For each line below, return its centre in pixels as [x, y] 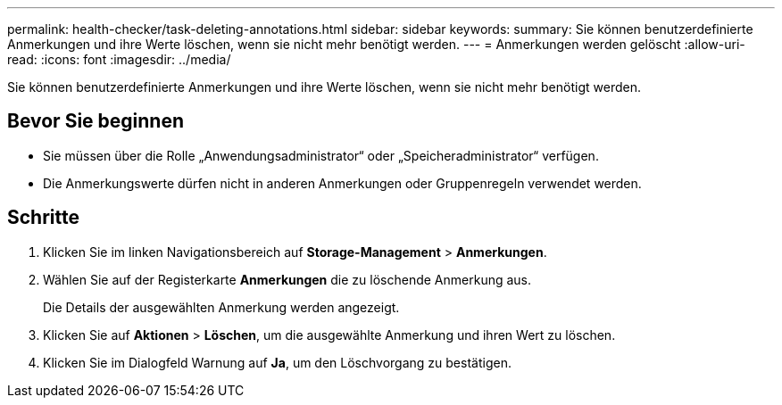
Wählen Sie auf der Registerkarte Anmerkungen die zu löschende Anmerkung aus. [287, 279]
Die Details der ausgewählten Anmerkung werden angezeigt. [221, 307]
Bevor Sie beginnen [96, 121]
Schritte [43, 218]
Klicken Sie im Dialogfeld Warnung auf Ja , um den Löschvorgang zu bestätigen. [277, 362]
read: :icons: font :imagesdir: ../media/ [119, 59]
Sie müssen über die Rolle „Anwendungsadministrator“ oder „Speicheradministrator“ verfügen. [321, 155]
